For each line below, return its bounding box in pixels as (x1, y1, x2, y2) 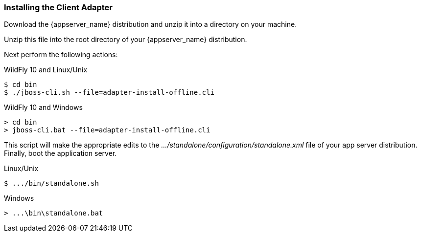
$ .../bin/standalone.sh (4, 179, 99, 188)
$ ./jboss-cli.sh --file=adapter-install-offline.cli (4, 88, 214, 97)
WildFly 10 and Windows (4, 103, 83, 112)
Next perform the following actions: (4, 50, 118, 59)
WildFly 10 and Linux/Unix (4, 65, 88, 74)
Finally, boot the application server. (4, 149, 117, 158)
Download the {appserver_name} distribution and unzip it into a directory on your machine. (4, 20, 297, 29)
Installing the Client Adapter (4, 2, 113, 12)
